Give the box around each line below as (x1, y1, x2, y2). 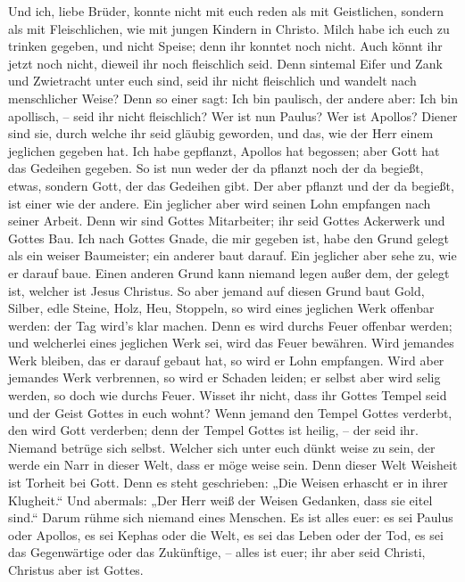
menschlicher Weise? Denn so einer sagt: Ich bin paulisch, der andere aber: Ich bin (8, 88, 458, 107)
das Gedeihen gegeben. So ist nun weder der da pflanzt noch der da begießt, (8, 159, 424, 177)
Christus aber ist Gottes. (8, 561, 144, 578)
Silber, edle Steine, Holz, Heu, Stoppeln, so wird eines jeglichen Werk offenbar (8, 299, 435, 317)
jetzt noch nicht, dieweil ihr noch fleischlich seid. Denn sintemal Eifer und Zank (8, 53, 443, 72)
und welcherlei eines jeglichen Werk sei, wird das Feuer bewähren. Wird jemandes (8, 333, 454, 352)
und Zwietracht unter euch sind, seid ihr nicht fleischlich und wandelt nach (8, 71, 417, 90)
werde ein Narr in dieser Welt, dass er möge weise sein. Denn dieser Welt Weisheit (8, 455, 458, 474)
